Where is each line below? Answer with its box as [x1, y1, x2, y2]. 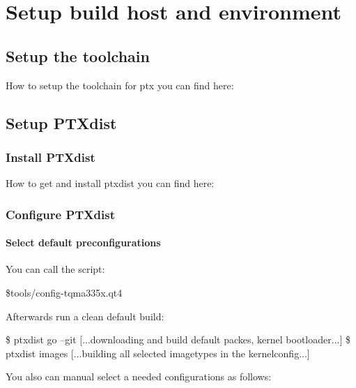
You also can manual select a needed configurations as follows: [6, 369, 272, 384]
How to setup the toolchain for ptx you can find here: [6, 77, 234, 92]
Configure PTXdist [6, 205, 115, 223]
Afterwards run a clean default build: [6, 308, 164, 323]
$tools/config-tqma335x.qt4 [6, 285, 123, 299]
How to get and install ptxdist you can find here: [6, 176, 215, 191]
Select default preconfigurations [6, 235, 161, 250]
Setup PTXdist [6, 112, 117, 133]
